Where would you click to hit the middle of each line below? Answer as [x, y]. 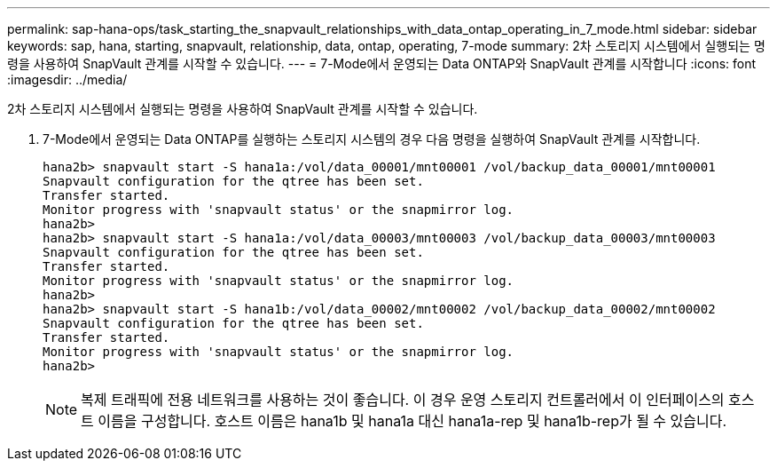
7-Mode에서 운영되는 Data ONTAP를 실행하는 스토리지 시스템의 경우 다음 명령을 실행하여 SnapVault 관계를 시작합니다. [372, 139]
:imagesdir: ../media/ [67, 79]
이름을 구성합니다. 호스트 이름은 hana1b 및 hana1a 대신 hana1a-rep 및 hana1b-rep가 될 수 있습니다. [412, 421]
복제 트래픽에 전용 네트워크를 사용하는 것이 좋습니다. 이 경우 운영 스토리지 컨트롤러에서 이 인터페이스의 [403, 400]
